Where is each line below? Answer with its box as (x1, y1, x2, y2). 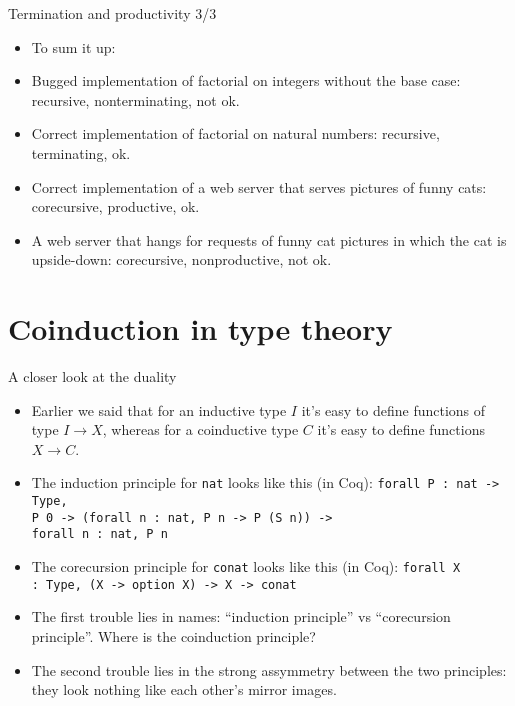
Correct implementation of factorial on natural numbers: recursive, (31, 123, 440, 144)
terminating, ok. (31, 142, 131, 163)
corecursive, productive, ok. (31, 196, 200, 217)
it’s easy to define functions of (301, 399, 486, 420)
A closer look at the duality (8, 366, 177, 387)
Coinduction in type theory (8, 308, 393, 349)
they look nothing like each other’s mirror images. (31, 679, 337, 700)
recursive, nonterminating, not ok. (31, 89, 240, 110)
